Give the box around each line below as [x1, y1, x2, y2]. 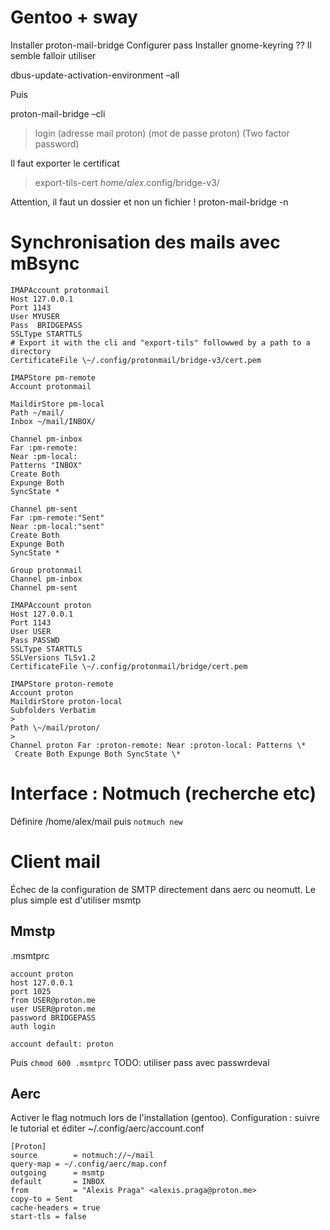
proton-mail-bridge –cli [10, 107, 106, 120]
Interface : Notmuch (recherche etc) [10, 782, 317, 805]
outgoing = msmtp [10, 1168, 105, 1178]
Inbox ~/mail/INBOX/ [10, 416, 97, 426]
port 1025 [10, 986, 52, 996]
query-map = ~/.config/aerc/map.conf [10, 1159, 168, 1170]
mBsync [10, 252, 80, 275]
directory [10, 346, 52, 356]
